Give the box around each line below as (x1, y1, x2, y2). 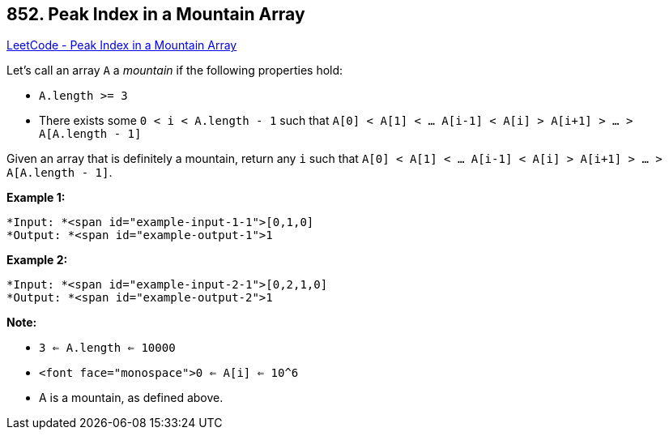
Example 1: (6, 190, 66, 205)
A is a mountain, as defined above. (39, 391, 224, 405)
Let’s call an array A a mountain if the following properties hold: (6, 63, 343, 78)
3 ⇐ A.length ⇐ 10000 (39, 341, 176, 355)
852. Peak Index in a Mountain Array (6, 4, 305, 24)
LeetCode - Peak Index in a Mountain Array (6, 38, 237, 53)
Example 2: (6, 253, 68, 267)
